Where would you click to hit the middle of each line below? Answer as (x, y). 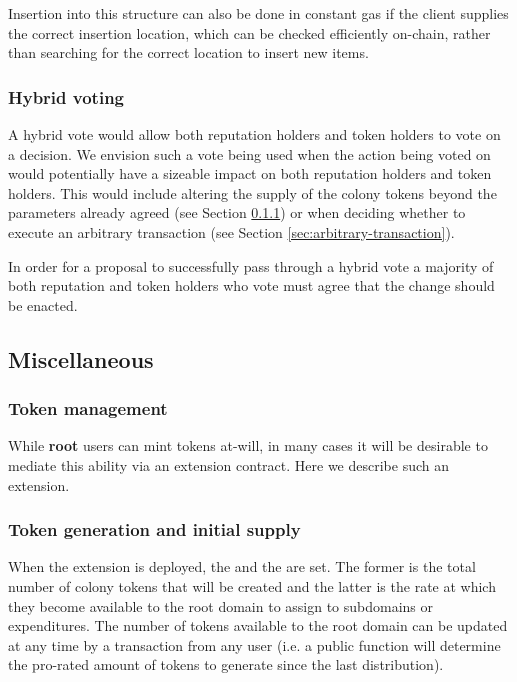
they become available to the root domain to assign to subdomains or (221, 605)
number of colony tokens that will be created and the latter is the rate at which (252, 585)
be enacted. (43, 304)
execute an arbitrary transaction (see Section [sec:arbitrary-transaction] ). (231, 231)
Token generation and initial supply (154, 529)
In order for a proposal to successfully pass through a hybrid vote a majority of (251, 265)
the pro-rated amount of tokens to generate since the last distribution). (226, 664)
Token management (88, 408)
